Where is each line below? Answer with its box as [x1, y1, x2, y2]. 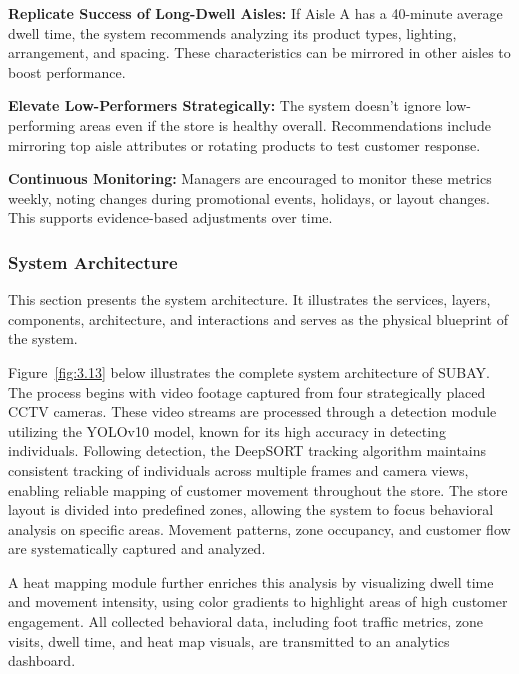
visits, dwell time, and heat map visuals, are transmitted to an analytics [8, 630, 450, 651]
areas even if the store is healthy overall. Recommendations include [79, 114, 491, 135]
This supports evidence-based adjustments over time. [8, 207, 333, 228]
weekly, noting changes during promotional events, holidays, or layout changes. [8, 187, 490, 208]
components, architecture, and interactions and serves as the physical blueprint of [8, 308, 508, 329]
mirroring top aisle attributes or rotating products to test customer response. [8, 134, 481, 155]
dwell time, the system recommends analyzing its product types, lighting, [8, 22, 457, 43]
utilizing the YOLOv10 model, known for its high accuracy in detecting [8, 420, 446, 441]
